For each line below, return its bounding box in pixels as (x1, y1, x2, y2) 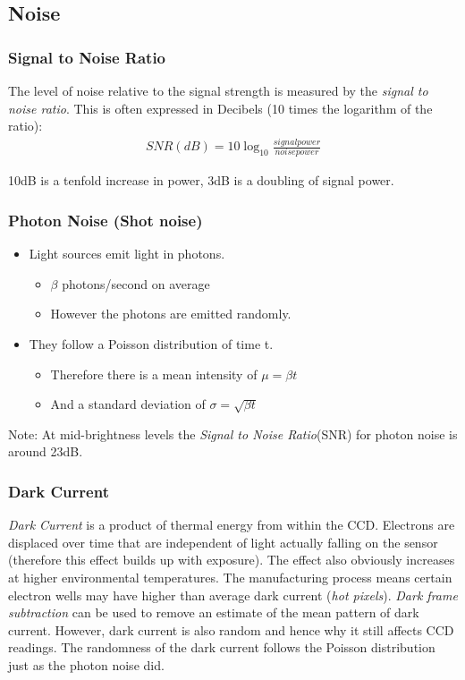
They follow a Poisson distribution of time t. (29, 335, 274, 353)
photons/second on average (62, 274, 210, 293)
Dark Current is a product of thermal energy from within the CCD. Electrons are (8, 515, 455, 534)
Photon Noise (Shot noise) (8, 208, 203, 231)
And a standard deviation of (50, 395, 206, 413)
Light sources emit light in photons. (29, 244, 225, 263)
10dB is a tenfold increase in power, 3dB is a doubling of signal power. (8, 171, 394, 190)
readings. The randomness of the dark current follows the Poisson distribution (8, 638, 435, 657)
